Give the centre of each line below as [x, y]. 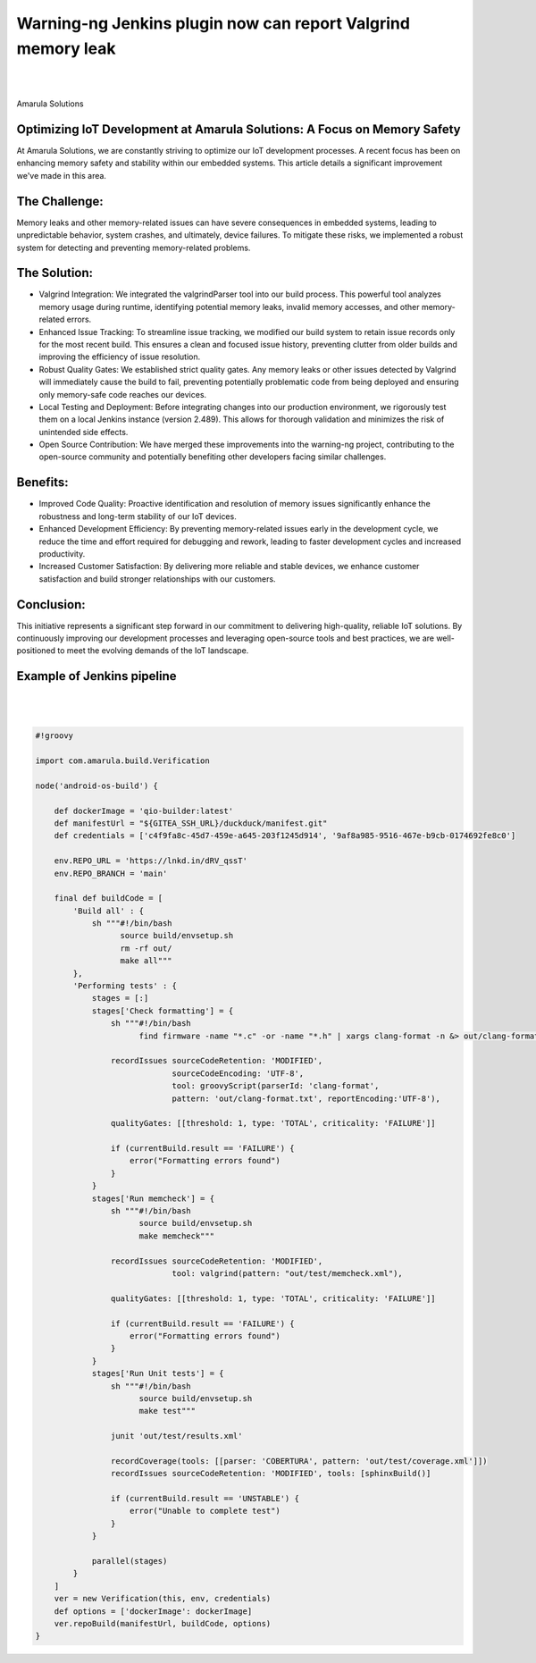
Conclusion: [51, 605]
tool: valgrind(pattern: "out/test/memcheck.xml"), [288, 1273]
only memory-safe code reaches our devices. [123, 394]
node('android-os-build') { [96, 785]
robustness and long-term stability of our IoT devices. [138, 516]
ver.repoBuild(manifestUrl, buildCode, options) [163, 1623]
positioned [36, 651]
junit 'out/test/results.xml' [176, 1436]
